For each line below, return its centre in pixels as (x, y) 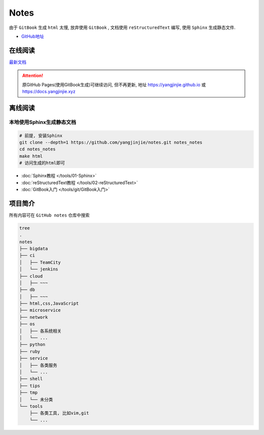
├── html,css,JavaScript (49, 303)
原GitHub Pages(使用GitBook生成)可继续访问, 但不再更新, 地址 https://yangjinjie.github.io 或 (114, 85)
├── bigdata (34, 248)
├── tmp (28, 393)
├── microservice (40, 310)
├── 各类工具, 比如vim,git (59, 413)
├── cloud (31, 276)
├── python (32, 345)
